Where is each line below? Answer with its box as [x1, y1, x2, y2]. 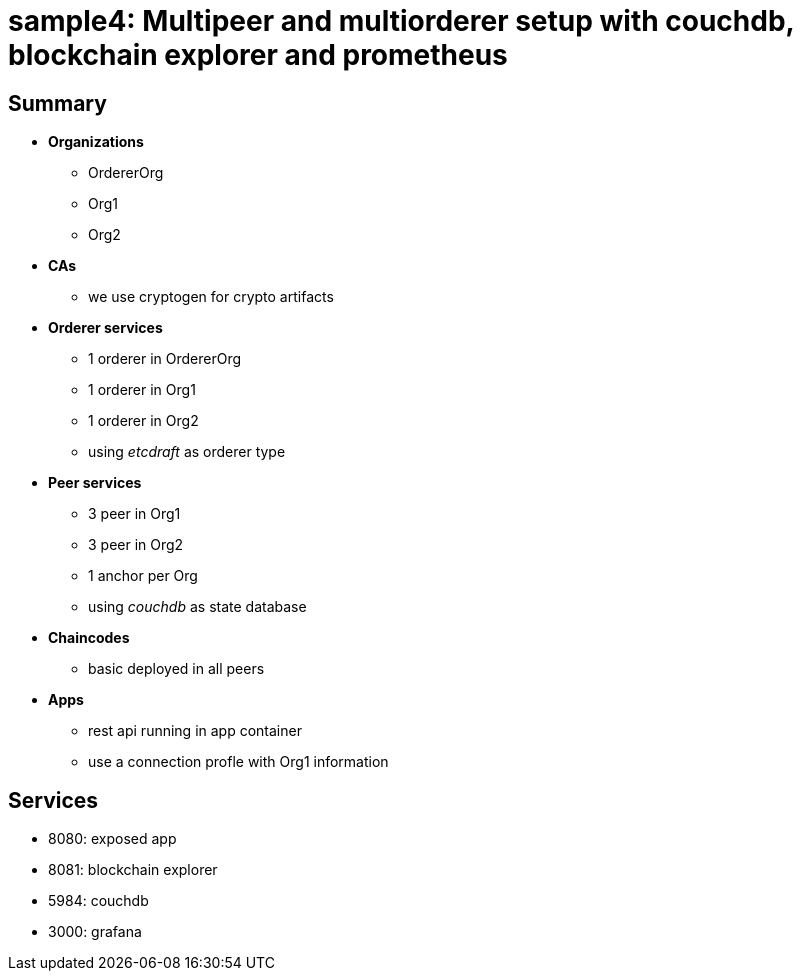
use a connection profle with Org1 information [88, 753, 389, 771]
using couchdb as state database [88, 598, 307, 616]
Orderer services [48, 319, 163, 337]
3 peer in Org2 [88, 536, 184, 554]
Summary [8, 90, 107, 116]
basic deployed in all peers [88, 660, 265, 678]
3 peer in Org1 [88, 505, 181, 523]
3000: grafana [48, 923, 142, 941]
